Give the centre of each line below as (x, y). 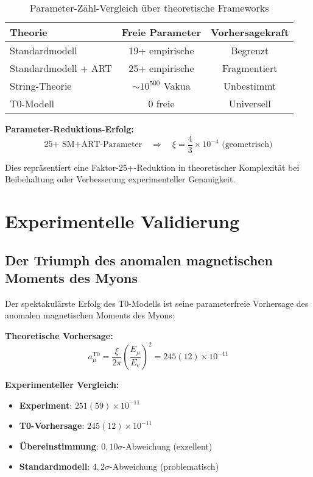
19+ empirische (161, 50)
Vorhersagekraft (250, 32)
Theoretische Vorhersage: (59, 335)
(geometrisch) (247, 145)
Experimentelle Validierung (122, 221)
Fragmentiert (250, 68)
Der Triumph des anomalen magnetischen (139, 260)
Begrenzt (250, 50)
